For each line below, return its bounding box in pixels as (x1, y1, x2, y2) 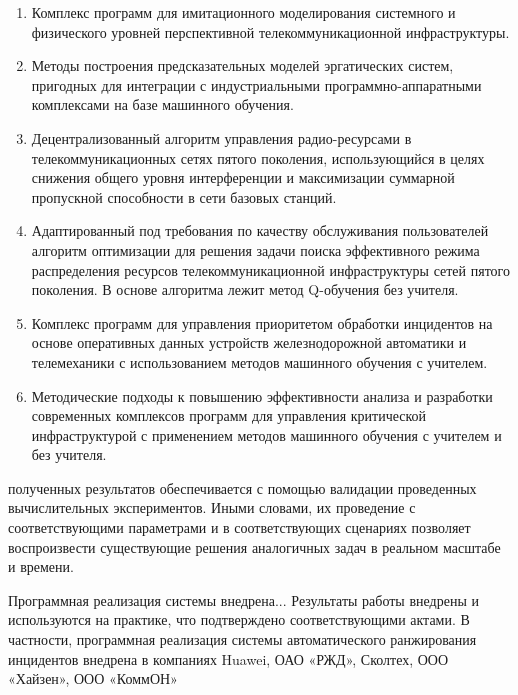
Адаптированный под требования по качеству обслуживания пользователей (31, 220, 489, 241)
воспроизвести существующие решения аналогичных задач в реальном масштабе (8, 536, 501, 557)
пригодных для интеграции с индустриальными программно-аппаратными (31, 74, 482, 95)
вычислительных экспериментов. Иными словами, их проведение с (8, 497, 416, 518)
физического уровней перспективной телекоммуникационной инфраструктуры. (31, 21, 510, 42)
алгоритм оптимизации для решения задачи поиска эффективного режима (31, 239, 480, 260)
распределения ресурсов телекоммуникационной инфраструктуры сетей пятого (31, 259, 510, 280)
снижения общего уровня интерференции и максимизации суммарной (31, 167, 455, 188)
